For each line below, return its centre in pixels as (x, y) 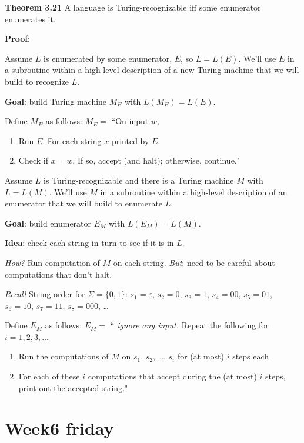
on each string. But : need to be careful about (194, 262)
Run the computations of (64, 356)
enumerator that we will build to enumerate (84, 203)
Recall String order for (45, 294)
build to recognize (37, 81)
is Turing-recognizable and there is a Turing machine (139, 180)
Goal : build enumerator (48, 223)
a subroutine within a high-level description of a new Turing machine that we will (152, 70)
